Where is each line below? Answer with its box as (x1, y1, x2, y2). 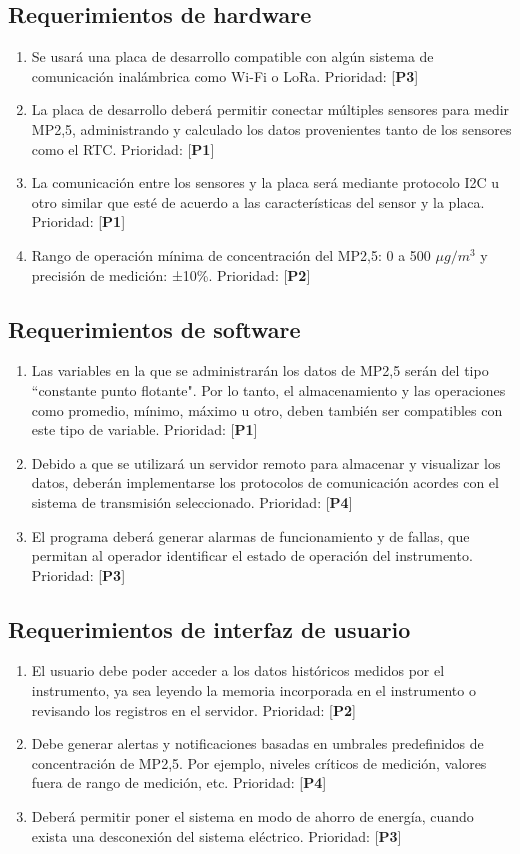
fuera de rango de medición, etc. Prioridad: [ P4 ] (31, 772, 327, 793)
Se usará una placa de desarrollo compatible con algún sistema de (31, 46, 434, 67)
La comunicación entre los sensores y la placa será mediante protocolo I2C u (31, 172, 500, 193)
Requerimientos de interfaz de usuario (8, 613, 411, 644)
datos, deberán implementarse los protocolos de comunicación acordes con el (31, 472, 499, 493)
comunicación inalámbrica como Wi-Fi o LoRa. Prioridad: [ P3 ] (31, 65, 419, 86)
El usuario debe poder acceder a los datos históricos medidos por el (31, 660, 445, 681)
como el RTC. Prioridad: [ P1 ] (31, 138, 215, 159)
